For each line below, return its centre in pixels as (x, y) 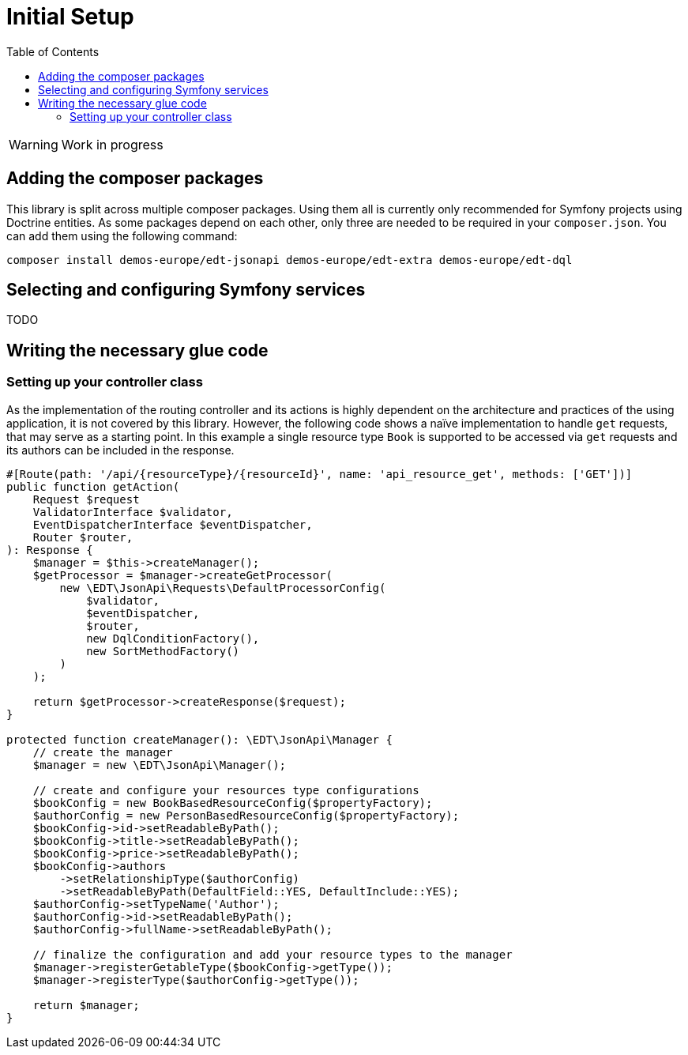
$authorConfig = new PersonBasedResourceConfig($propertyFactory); (246, 815)
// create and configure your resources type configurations (226, 790)
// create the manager (103, 752)
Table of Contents (53, 51)
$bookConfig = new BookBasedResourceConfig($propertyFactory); (233, 803)
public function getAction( (93, 486)
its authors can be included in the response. (120, 450)
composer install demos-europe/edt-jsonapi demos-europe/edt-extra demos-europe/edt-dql (289, 260)
